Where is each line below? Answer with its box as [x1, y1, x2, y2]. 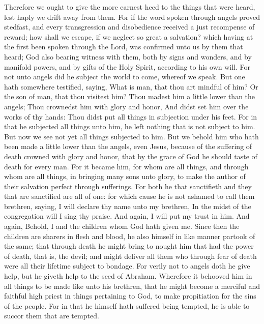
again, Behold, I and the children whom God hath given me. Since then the [4, 221, 240, 231]
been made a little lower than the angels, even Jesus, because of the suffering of [4, 141, 252, 152]
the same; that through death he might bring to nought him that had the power [4, 241, 254, 251]
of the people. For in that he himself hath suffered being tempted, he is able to [4, 300, 250, 311]
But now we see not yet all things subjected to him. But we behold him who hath [4, 131, 259, 141]
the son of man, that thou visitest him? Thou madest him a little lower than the [4, 91, 255, 102]
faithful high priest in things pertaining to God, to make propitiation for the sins [4, 290, 256, 301]
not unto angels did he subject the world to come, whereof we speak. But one [4, 71, 245, 82]
